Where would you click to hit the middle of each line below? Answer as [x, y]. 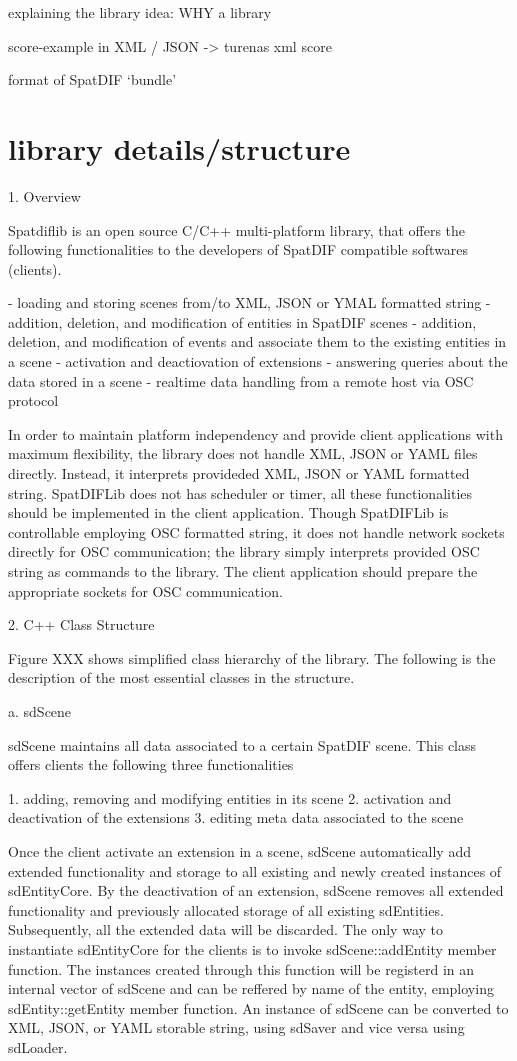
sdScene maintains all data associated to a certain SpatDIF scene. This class [242, 744]
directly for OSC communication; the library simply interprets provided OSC [244, 551]
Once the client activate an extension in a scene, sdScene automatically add [239, 850]
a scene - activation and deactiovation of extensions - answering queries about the [258, 361]
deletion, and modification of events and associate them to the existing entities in [257, 341]
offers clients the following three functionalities [151, 764]
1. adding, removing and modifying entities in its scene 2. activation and [230, 797]
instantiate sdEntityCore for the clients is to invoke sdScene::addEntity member [252, 948]
